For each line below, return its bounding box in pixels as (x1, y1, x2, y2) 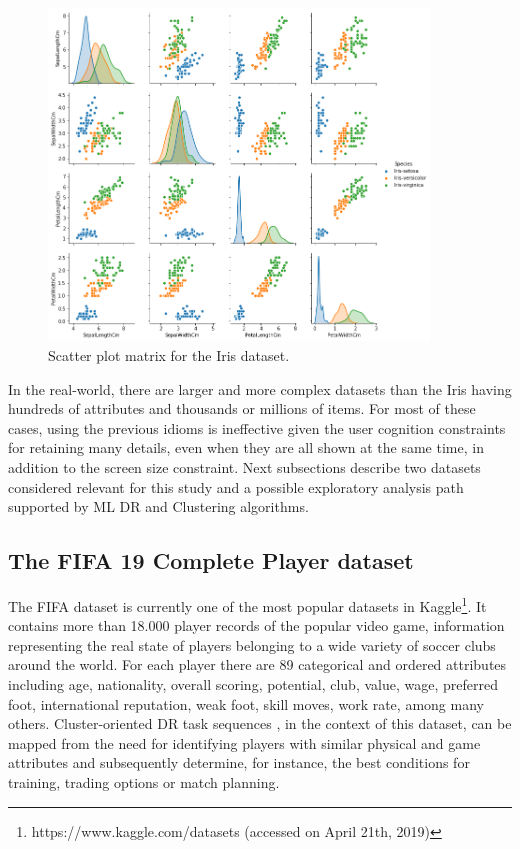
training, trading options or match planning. (8, 771, 280, 792)
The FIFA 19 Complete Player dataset (8, 545, 414, 576)
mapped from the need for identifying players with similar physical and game (8, 732, 481, 753)
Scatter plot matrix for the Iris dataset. (48, 344, 290, 365)
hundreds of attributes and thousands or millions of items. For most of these (8, 398, 476, 419)
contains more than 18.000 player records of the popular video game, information (8, 615, 505, 636)
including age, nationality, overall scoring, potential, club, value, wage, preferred (8, 673, 498, 694)
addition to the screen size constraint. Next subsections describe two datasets (8, 456, 481, 477)
